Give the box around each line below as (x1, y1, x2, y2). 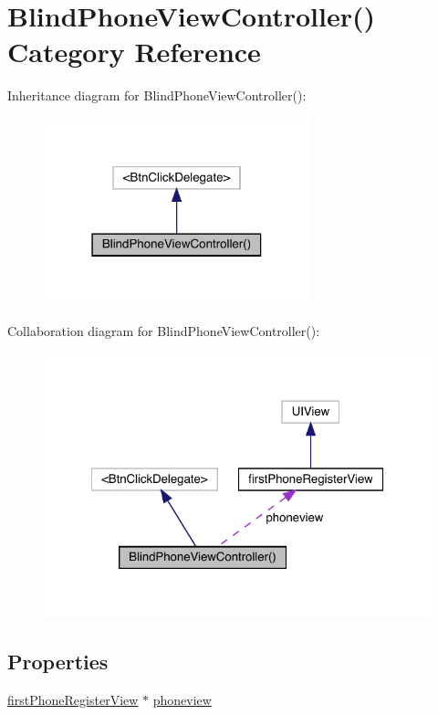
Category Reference (7, 33, 261, 70)
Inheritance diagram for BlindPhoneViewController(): (7, 86, 307, 105)
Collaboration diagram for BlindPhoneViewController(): (7, 321, 320, 340)
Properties (7, 647, 109, 676)
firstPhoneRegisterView (7, 690, 139, 710)
